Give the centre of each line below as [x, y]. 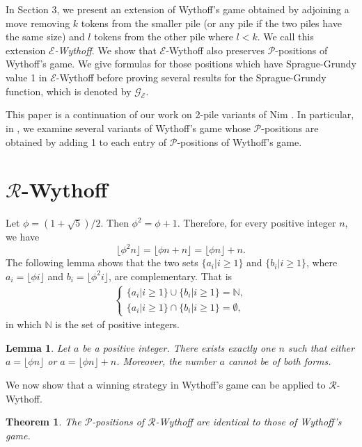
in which [24, 324]
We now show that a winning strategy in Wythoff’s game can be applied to [166, 384]
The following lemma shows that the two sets [102, 262]
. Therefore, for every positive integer [257, 223]
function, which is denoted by [69, 91]
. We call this [285, 36]
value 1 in [26, 77]
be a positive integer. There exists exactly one [179, 347]
